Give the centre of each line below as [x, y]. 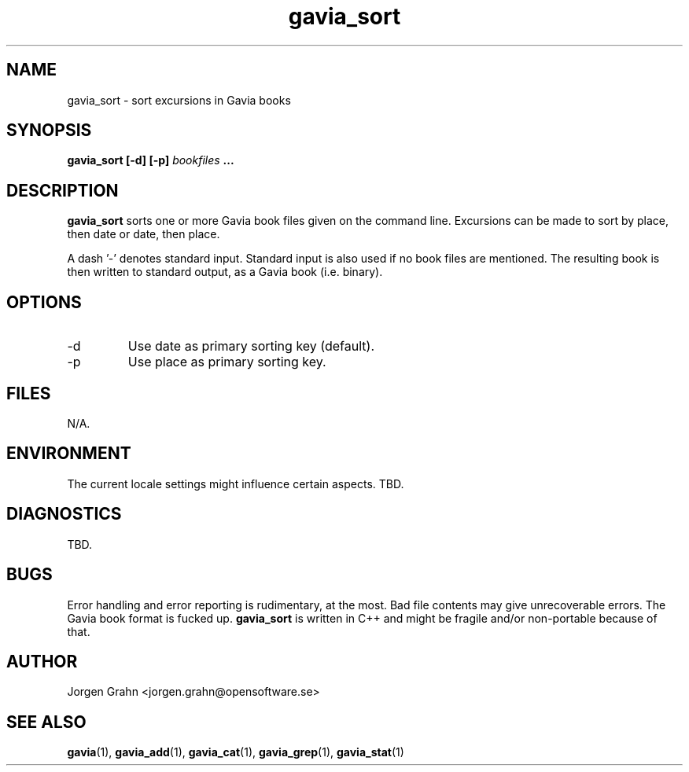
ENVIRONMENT [69, 454]
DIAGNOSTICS [64, 514]
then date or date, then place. [144, 234]
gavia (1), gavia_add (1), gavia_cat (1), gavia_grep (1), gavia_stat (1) [236, 752]
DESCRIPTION [63, 190]
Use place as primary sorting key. [227, 362]
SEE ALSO [46, 722]
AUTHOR [42, 661]
